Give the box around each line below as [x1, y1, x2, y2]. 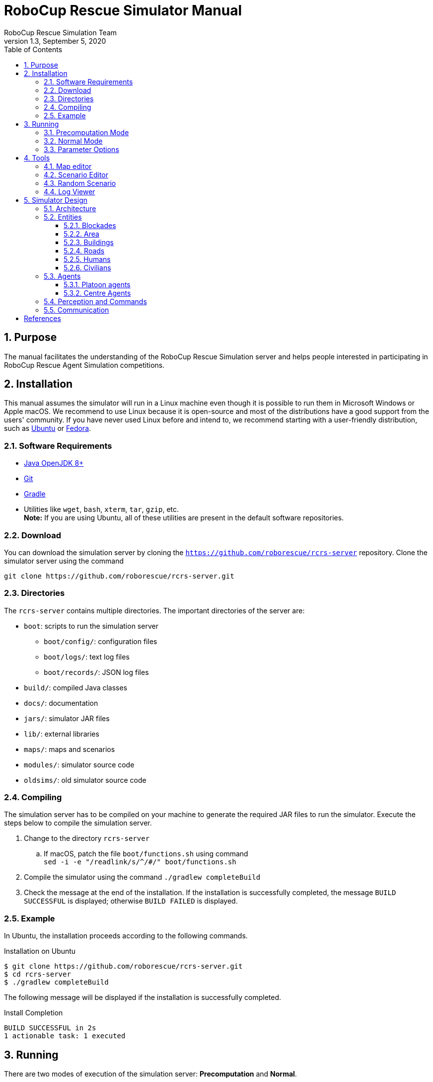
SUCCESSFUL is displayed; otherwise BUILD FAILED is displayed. [24, 897, 238, 906]
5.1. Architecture [44, 204, 96, 213]
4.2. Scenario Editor [44, 170, 109, 179]
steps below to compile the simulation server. [4, 819, 152, 828]
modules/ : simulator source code [24, 760, 135, 769]
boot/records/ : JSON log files [44, 667, 149, 676]
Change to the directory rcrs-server [24, 834, 150, 843]
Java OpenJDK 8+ [24, 459, 84, 468]
